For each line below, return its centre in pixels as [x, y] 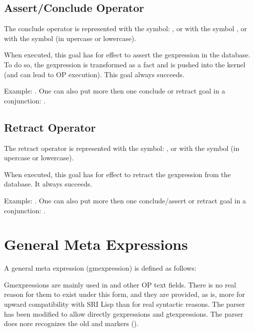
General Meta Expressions [96, 244]
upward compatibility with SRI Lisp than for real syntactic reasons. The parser [125, 304]
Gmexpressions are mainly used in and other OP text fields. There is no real [120, 284]
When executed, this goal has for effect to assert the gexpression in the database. [127, 55]
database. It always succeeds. [48, 184]
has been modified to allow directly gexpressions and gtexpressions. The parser [124, 313]
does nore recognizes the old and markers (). [71, 323]
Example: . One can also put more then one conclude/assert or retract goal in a [125, 200]
